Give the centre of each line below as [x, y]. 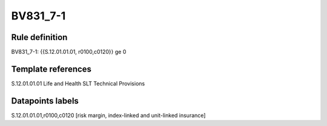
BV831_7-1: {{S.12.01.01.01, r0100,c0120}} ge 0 [69, 52]
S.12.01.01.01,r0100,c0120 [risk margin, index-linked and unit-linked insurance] [108, 115]
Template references [51, 69]
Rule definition [39, 37]
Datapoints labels [45, 101]
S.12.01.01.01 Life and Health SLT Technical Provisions [78, 83]
